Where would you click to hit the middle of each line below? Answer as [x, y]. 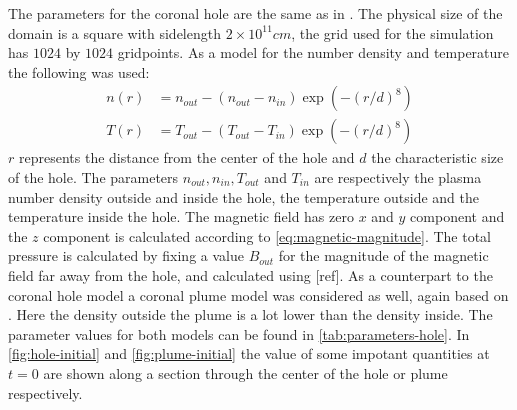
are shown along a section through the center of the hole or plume [245, 372]
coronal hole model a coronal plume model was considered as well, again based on [258, 294]
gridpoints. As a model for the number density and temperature [313, 52]
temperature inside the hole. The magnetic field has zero [181, 216]
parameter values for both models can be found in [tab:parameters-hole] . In [239, 333]
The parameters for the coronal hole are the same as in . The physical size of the [255, 13]
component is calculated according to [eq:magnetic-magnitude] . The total [267, 235]
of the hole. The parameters [93, 177]
